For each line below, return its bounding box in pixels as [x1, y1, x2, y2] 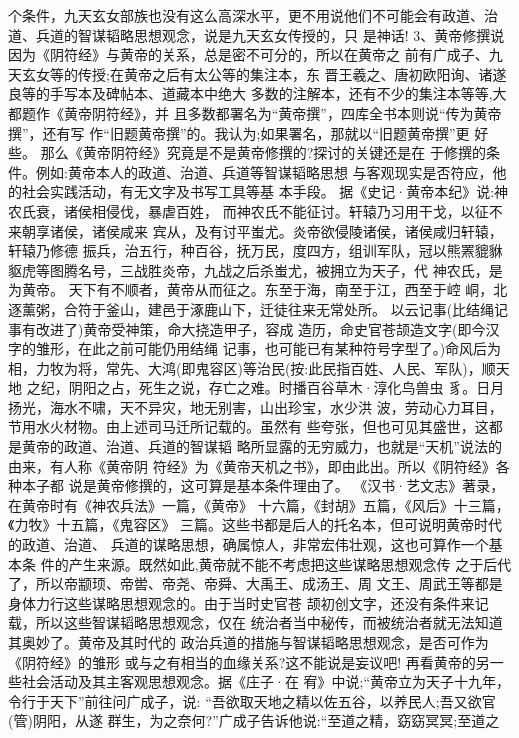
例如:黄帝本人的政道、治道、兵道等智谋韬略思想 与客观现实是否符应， [35, 161, 493, 182]
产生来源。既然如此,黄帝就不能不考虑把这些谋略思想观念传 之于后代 [68, 553, 512, 574]
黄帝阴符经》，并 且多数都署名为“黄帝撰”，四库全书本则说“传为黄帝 [63, 102, 502, 123]
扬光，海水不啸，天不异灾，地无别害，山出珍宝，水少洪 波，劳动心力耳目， [8, 396, 503, 417]
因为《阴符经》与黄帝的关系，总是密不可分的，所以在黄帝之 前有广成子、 [8, 44, 489, 65]
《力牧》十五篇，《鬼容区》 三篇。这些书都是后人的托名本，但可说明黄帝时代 [8, 514, 503, 535]
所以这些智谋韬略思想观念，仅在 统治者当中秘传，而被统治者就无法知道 [35, 612, 503, 633]
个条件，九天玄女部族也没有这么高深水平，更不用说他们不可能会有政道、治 [8, 5, 498, 25]
